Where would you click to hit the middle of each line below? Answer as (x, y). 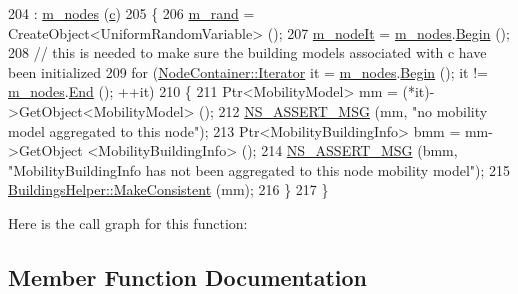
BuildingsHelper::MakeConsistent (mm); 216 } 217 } (168, 189)
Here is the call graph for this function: (128, 222)
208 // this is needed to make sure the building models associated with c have (247, 52)
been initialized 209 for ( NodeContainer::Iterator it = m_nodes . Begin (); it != (248, 71)
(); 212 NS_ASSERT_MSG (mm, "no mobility (343, 110)
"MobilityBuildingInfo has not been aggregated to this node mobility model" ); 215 (259, 169)
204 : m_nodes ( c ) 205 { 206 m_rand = (131, 13)
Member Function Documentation (188, 276)
